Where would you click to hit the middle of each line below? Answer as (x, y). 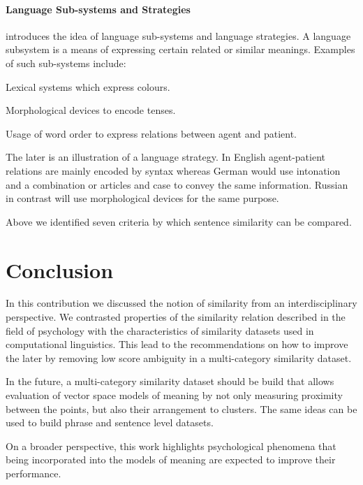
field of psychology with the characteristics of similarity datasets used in (160, 330)
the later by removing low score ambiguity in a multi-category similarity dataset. (179, 357)
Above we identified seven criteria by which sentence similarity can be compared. (179, 221)
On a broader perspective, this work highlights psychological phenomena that (171, 446)
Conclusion (60, 269)
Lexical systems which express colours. (88, 86)
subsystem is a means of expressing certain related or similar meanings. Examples (180, 49)
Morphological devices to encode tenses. (91, 110)
